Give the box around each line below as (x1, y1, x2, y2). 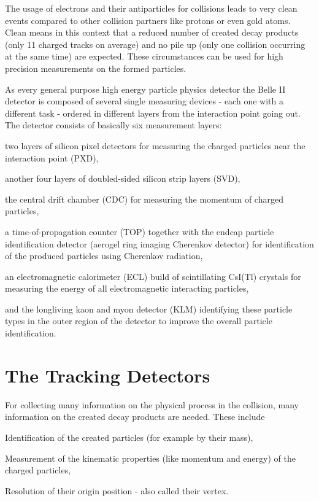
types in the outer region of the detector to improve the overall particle (5, 314, 272, 327)
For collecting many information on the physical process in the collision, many (5, 398, 299, 411)
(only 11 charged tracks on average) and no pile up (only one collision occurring (5, 37, 306, 50)
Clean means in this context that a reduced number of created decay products (5, 26, 299, 39)
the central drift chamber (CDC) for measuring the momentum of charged (5, 192, 283, 205)
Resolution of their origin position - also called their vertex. (5, 484, 229, 497)
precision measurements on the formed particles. (5, 61, 186, 74)
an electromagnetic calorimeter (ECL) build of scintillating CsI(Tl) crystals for (5, 270, 301, 282)
